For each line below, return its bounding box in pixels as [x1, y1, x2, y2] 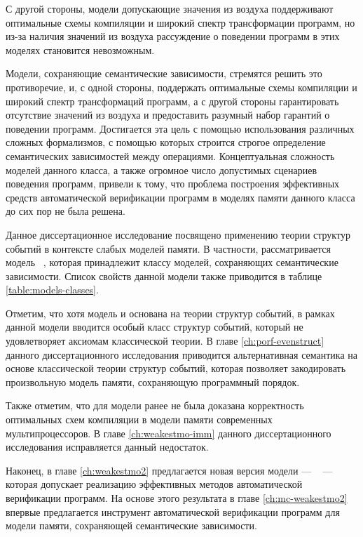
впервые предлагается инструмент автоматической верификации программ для [6, 504, 340, 519]
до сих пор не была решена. [6, 204, 125, 218]
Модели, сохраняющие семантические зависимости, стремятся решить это [6, 66, 322, 81]
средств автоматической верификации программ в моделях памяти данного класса [6, 190, 355, 204]
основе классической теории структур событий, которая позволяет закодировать [6, 361, 346, 376]
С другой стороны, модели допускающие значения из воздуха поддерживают [6, 1, 334, 15]
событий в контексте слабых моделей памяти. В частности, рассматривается [6, 241, 331, 256]
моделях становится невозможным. [6, 42, 155, 57]
